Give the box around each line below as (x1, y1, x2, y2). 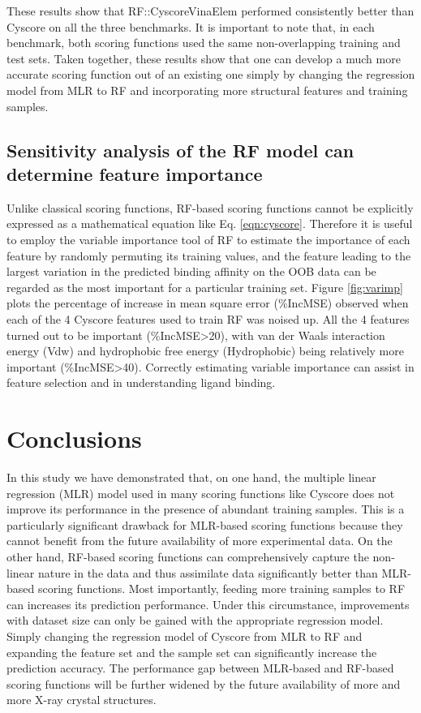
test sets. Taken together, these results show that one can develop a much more (6, 49, 401, 67)
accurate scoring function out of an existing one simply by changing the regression (6, 66, 415, 83)
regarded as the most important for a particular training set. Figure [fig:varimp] (6, 278, 403, 295)
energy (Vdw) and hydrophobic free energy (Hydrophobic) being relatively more (6, 342, 404, 359)
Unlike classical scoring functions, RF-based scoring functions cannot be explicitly (6, 199, 414, 216)
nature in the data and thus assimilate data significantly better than (37, 564, 378, 581)
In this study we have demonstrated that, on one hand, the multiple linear (6, 469, 376, 485)
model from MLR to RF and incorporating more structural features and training (6, 81, 408, 98)
